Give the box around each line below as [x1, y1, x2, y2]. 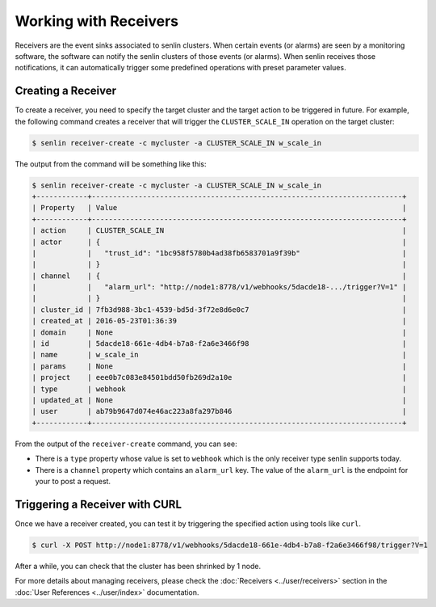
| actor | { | [31, 237, 407, 247]
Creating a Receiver [15, 84, 117, 98]
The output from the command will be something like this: [15, 158, 207, 169]
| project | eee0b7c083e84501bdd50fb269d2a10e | [31, 373, 407, 382]
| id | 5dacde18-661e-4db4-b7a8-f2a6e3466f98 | [31, 339, 407, 348]
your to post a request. [35, 476, 111, 486]
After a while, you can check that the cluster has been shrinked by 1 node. [15, 561, 262, 571]
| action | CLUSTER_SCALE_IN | [31, 226, 407, 235]
